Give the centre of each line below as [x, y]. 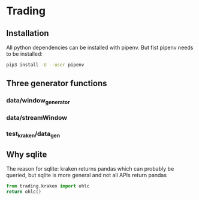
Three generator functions [57, 84]
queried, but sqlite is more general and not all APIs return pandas [86, 175]
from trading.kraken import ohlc [48, 186]
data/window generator [38, 101]
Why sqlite [27, 154]
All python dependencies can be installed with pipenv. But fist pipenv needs [100, 47]
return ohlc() [24, 192]
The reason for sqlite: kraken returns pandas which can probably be [90, 169]
